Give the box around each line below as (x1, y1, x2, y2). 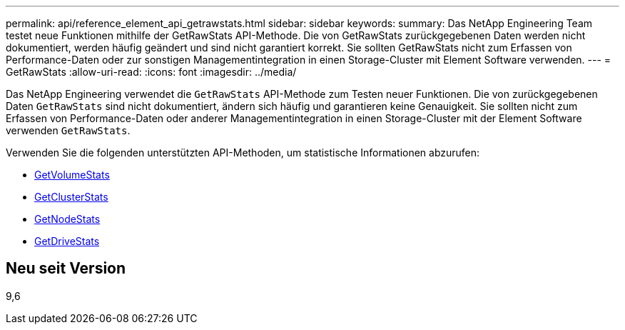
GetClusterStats (34, 191, 108, 203)
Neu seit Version (6, 259, 126, 278)
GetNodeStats (34, 213, 101, 225)
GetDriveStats (34, 235, 100, 247)
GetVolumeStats (34, 169, 110, 181)
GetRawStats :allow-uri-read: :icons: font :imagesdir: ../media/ (6, 66, 297, 78)
